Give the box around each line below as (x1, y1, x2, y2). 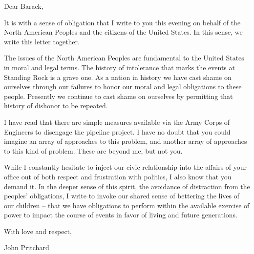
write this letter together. (4, 36, 80, 46)
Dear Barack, (4, 1, 43, 11)
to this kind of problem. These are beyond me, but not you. (4, 145, 183, 156)
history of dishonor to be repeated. (4, 100, 108, 111)
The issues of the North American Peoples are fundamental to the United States (4, 53, 244, 63)
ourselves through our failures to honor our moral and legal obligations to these (4, 81, 242, 92)
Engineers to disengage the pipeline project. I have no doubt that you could (4, 126, 231, 137)
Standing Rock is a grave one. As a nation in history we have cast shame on (4, 72, 232, 82)
